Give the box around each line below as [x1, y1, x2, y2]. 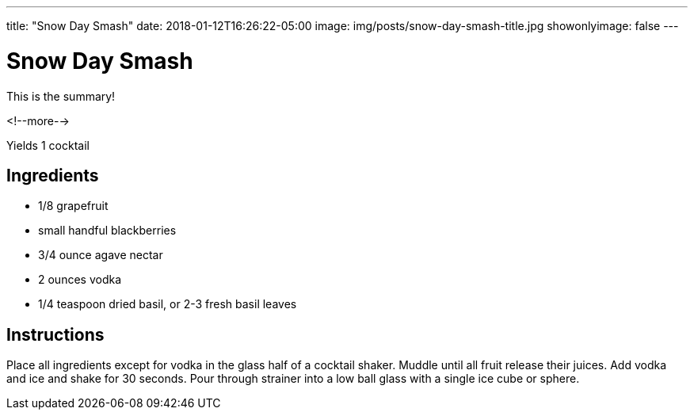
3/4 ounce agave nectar [38, 248, 163, 262]
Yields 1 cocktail [6, 138, 90, 152]
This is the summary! [6, 89, 116, 103]
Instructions [6, 324, 105, 345]
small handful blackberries [38, 223, 177, 238]
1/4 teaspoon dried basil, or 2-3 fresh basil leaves [38, 297, 297, 311]
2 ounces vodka [38, 273, 122, 287]
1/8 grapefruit [38, 199, 109, 213]
